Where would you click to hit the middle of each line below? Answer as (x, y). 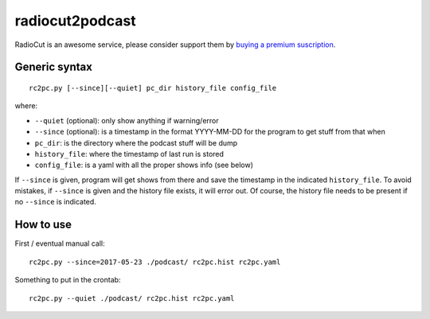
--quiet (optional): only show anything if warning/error (127, 120)
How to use (43, 225)
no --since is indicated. (56, 202)
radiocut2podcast (75, 21)
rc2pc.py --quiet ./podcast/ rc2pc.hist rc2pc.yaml (132, 298)
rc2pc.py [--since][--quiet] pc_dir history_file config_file (153, 88)
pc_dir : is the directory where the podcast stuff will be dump (136, 142)
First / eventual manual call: (60, 243)
